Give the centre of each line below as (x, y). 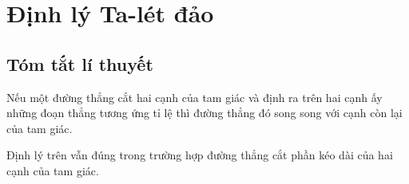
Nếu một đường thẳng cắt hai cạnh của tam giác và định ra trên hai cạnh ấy (195, 97)
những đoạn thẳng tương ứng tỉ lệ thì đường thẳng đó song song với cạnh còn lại (204, 113)
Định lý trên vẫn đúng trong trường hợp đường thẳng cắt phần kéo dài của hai (200, 155)
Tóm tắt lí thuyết (80, 63)
